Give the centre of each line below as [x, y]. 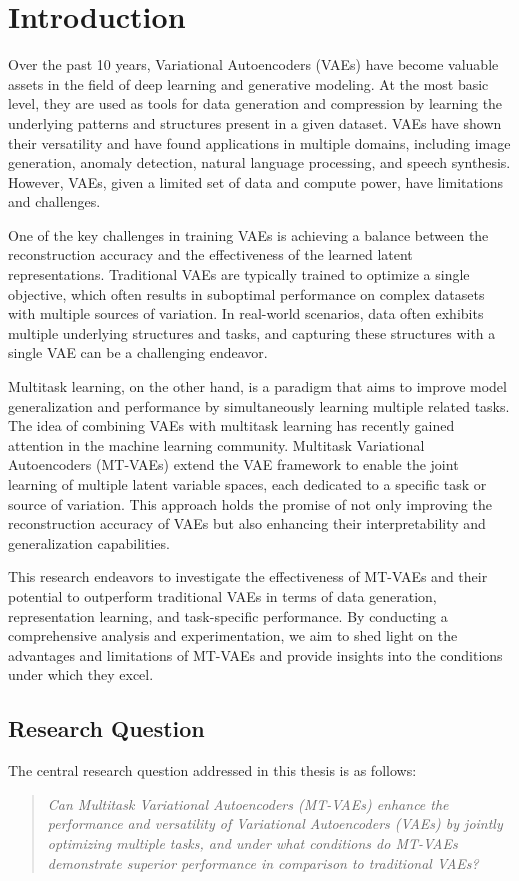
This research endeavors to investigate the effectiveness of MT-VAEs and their [248, 576]
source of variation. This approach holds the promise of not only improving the [250, 503]
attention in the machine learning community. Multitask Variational [216, 444]
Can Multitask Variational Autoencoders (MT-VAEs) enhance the [248, 803]
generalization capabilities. [89, 542]
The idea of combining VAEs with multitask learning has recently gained [231, 425]
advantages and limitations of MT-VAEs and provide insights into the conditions [255, 654]
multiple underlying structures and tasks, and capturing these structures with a [252, 332]
